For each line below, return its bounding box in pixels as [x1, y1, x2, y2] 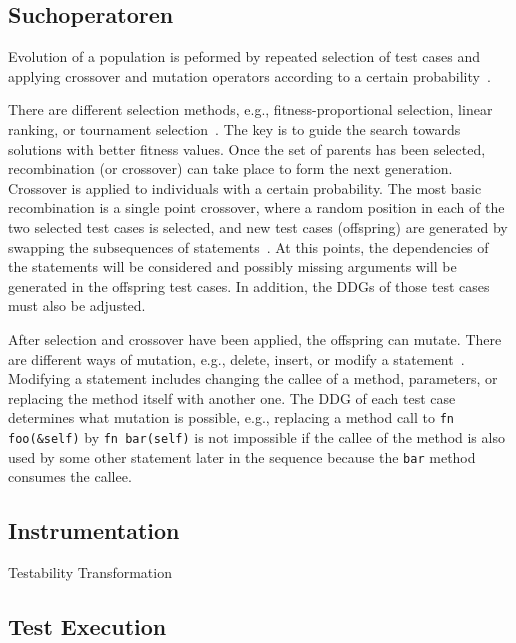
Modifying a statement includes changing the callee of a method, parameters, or [8, 368, 498, 389]
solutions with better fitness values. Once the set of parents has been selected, [8, 138, 486, 159]
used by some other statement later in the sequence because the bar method [8, 446, 476, 467]
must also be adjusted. [8, 295, 146, 316]
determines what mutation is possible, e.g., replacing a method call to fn [8, 407, 454, 428]
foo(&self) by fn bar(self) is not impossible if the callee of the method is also [8, 426, 505, 447]
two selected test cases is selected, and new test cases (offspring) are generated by [8, 216, 508, 237]
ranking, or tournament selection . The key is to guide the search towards [8, 118, 461, 139]
